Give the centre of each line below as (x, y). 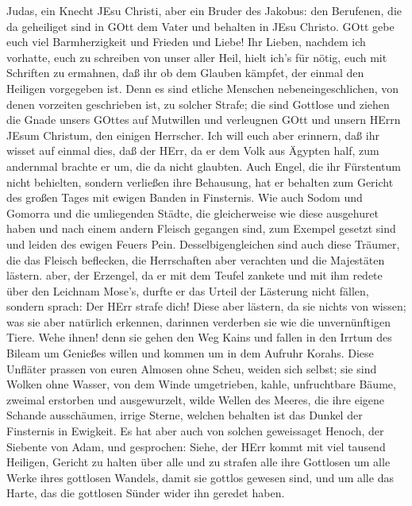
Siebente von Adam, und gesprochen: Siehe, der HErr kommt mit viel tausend (196, 446)
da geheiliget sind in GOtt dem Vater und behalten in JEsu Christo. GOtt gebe (200, 26)
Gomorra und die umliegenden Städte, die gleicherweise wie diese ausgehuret (193, 212)
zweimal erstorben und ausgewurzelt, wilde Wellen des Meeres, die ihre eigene (196, 399)
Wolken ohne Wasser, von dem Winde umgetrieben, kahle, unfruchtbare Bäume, (201, 384)
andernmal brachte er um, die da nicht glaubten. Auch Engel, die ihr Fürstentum (204, 166)
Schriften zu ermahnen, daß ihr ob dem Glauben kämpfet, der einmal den (185, 73)
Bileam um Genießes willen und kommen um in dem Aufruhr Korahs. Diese (190, 353)
